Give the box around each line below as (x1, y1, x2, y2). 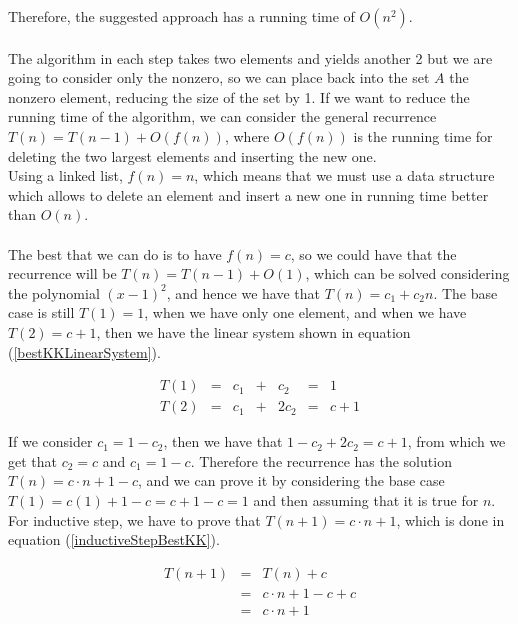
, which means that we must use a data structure (194, 165, 495, 186)
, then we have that (163, 431, 283, 452)
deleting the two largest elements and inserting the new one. (8, 145, 377, 166)
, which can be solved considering (305, 263, 510, 284)
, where (224, 125, 270, 146)
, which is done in (396, 509, 505, 530)
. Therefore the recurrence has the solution (190, 450, 452, 471)
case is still (8, 302, 75, 323)
